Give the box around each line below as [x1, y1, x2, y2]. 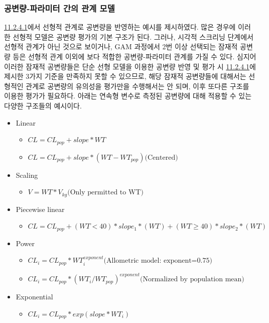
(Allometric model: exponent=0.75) [103, 257, 212, 265]
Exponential [16, 291, 53, 302]
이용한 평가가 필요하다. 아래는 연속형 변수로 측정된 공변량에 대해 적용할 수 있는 [4, 90, 252, 101]
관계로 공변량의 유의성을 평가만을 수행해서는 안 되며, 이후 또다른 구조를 [26, 80, 249, 91]
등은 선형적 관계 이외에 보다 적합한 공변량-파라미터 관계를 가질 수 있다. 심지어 [13, 51, 256, 61]
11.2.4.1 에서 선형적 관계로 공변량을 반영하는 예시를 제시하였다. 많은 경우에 [4, 22, 236, 32]
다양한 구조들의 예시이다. [4, 100, 82, 111]
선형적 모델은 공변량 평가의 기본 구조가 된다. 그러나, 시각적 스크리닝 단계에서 [13, 31, 253, 42]
